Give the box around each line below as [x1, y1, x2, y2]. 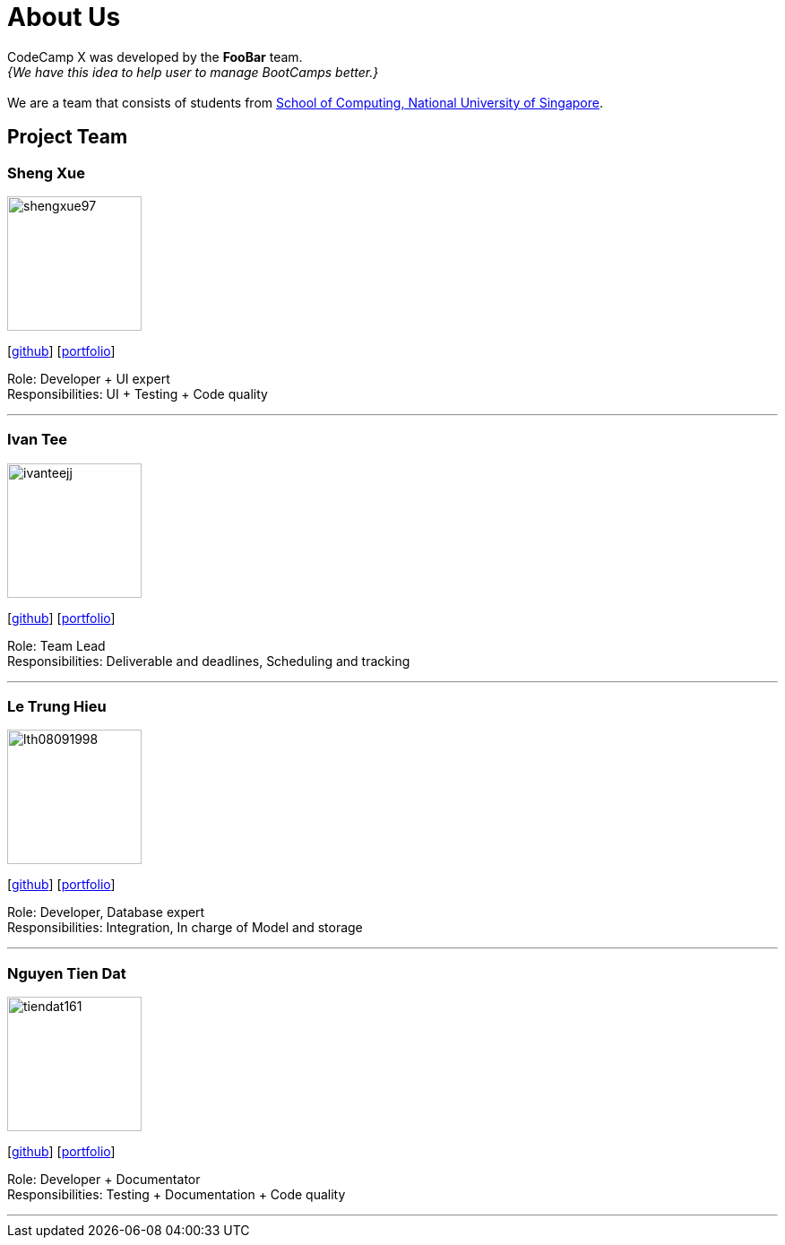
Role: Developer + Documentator [7, 1172, 201, 1188]
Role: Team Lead [7, 637, 106, 653]
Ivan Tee [7, 430, 68, 449]
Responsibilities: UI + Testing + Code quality [7, 385, 268, 402]
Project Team [7, 125, 128, 149]
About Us [7, 2, 121, 32]
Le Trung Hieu [7, 697, 107, 716]
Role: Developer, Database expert [7, 904, 205, 921]
